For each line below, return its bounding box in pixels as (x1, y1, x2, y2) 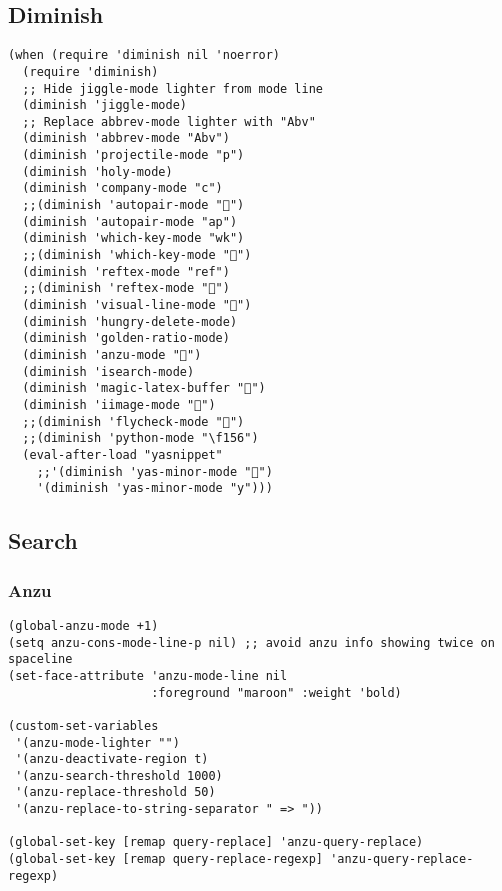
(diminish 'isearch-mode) (22, 364, 195, 379)
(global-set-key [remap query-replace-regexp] (8, 852, 323, 867)
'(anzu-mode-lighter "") (15, 735, 180, 750)
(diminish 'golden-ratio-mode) (22, 331, 230, 346)
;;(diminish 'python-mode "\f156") (22, 431, 259, 446)
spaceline (8, 652, 73, 667)
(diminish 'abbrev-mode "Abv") (22, 131, 230, 146)
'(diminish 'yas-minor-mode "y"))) (36, 481, 273, 496)
